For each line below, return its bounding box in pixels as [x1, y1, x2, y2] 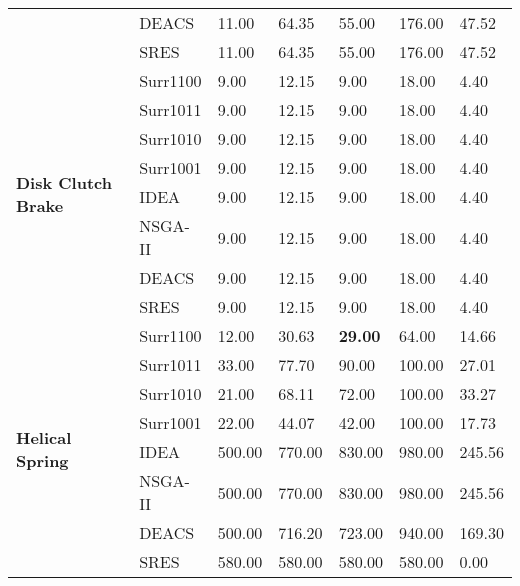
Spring [16, 448, 69, 472]
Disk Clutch [16, 170, 112, 194]
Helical [16, 425, 72, 449]
